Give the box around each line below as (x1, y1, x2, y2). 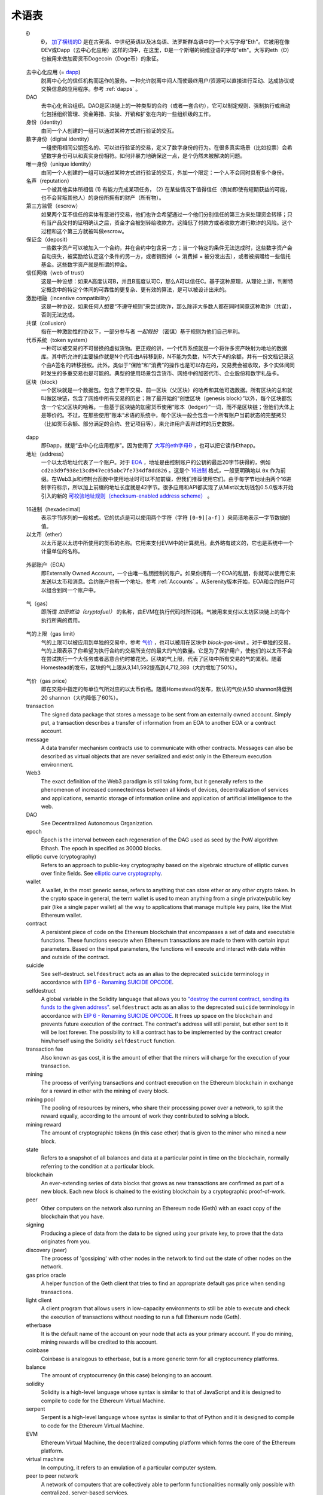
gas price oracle (26, 1271, 66, 1279)
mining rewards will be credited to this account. (41, 1338, 158, 1345)
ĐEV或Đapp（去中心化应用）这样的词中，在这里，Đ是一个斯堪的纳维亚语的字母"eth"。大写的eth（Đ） (41, 47, 292, 54)
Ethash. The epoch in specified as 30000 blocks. (41, 844, 162, 852)
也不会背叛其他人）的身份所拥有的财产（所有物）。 (41, 194, 164, 201)
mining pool (26, 1096, 55, 1103)
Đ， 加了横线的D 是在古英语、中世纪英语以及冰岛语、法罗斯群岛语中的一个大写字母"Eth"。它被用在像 (41, 38, 290, 45)
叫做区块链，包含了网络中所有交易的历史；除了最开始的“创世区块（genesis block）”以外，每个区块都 (41, 395, 287, 402)
